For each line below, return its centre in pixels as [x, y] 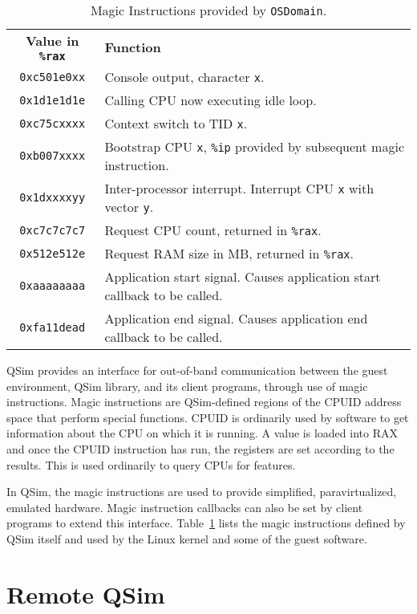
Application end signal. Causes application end [236, 318]
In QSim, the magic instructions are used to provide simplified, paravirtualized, [202, 492]
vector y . [129, 207]
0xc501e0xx [53, 77]
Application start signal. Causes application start [243, 277]
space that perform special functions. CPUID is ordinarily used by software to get [208, 417]
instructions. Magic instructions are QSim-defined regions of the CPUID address [204, 402]
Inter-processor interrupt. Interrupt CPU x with [239, 188]
